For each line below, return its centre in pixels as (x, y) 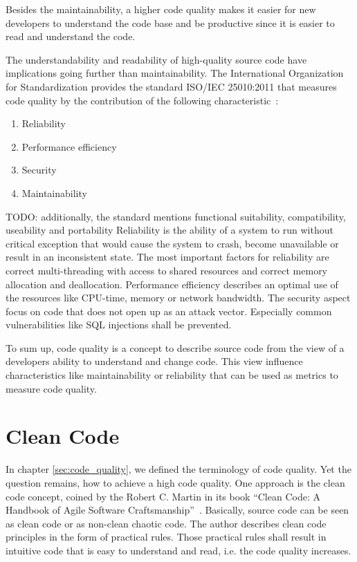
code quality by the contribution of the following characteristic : (142, 100)
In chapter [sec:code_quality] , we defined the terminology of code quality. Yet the (178, 469)
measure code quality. (51, 388)
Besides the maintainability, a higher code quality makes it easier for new (161, 9)
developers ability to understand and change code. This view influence (154, 361)
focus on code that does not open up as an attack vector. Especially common (169, 311)
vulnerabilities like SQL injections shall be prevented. (119, 325)
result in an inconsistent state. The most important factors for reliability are (167, 257)
